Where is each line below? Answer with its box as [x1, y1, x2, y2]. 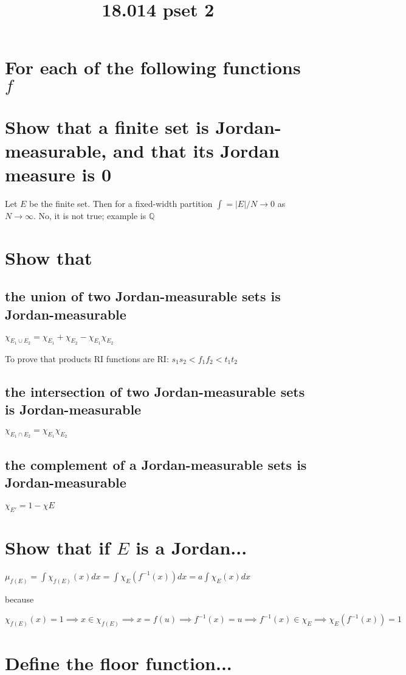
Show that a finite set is [5, 114, 209, 139]
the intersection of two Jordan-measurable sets [5, 382, 305, 400]
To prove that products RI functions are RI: [5, 352, 169, 365]
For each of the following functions [5, 55, 301, 80]
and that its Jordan [112, 138, 280, 163]
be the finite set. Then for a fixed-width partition [29, 197, 213, 210]
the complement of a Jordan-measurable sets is [5, 455, 307, 474]
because [5, 592, 34, 605]
